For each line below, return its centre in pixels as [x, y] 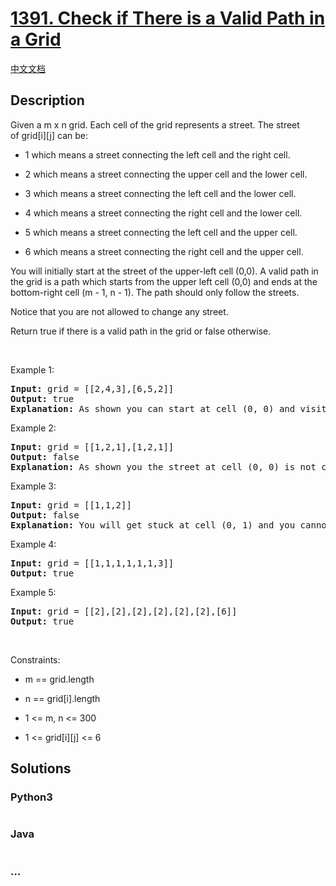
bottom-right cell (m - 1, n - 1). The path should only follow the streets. [155, 292]
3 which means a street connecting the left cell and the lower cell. [160, 193]
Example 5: [33, 592]
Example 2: [33, 428]
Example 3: [33, 486]
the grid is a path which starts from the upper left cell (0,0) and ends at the [164, 281]
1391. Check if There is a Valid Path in [168, 18]
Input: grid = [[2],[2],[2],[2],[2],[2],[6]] [124, 611]
